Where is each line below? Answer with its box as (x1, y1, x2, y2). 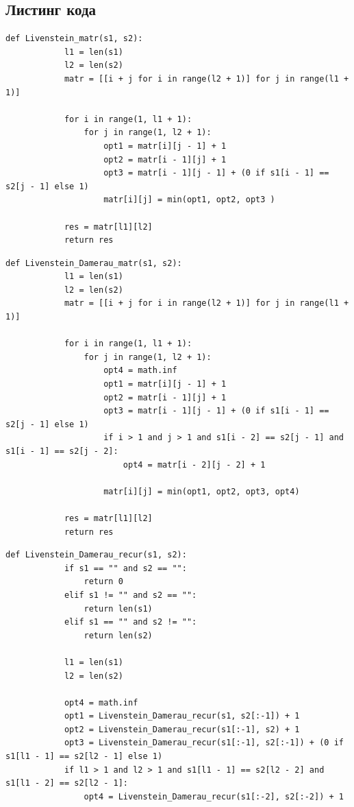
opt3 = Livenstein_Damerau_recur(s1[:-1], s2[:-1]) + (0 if (64, 738, 344, 748)
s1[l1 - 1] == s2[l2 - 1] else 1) (5, 751, 163, 762)
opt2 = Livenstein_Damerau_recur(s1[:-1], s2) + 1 (64, 724, 300, 734)
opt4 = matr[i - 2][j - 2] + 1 (123, 459, 266, 470)
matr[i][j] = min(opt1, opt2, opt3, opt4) (103, 486, 300, 496)
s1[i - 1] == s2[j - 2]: (5, 446, 118, 457)
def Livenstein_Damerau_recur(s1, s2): (5, 550, 187, 560)
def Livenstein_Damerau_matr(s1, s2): (5, 258, 182, 268)
